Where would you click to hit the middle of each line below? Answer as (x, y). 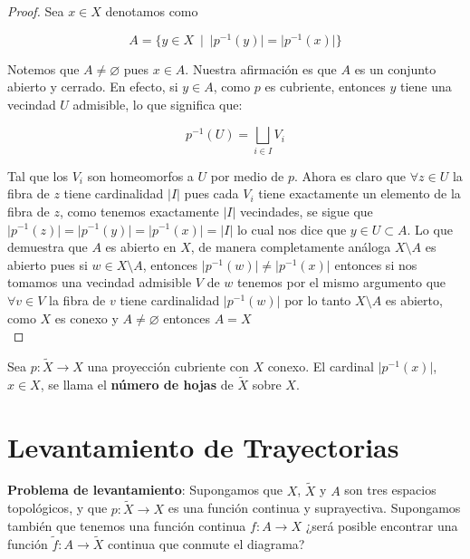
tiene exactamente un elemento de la (360, 193)
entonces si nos (376, 264)
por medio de (247, 175)
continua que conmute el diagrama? (206, 543)
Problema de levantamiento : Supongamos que (145, 490)
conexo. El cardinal (321, 366)
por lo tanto (318, 299)
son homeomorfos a (140, 175)
